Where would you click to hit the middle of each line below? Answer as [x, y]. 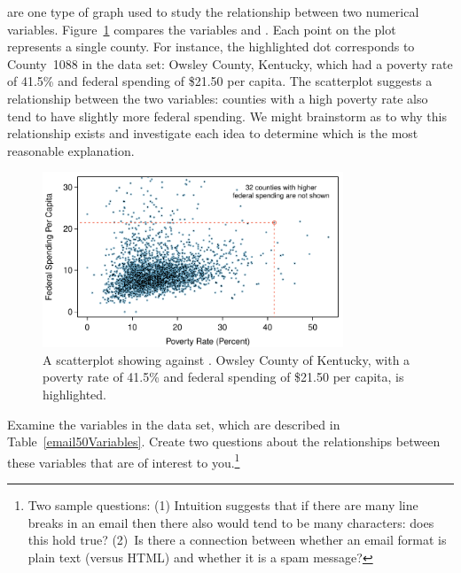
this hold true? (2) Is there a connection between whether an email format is [237, 540]
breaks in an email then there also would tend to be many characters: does [231, 522]
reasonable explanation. [71, 150]
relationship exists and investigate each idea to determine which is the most [213, 133]
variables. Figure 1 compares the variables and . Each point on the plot [202, 29]
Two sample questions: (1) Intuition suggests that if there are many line [223, 505]
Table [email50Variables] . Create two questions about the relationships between [224, 441]
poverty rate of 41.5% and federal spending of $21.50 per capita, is [223, 377]
